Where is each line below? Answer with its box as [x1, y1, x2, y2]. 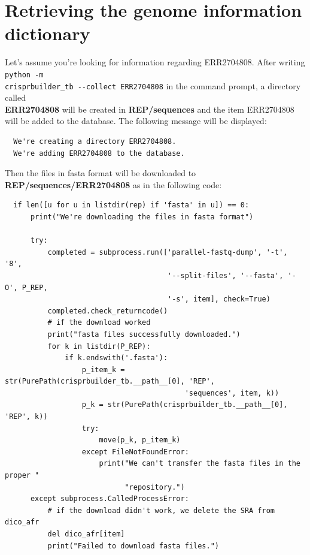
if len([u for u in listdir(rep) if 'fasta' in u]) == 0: [13, 201, 250, 210]
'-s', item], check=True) [168, 295, 271, 304]
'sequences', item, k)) [184, 388, 279, 397]
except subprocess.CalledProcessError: [30, 494, 189, 503]
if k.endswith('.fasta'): [65, 354, 168, 363]
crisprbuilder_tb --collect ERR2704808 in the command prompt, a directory [5, 79, 301, 92]
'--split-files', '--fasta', [168, 271, 284, 280]
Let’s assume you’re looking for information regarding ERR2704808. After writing [5, 56, 305, 68]
